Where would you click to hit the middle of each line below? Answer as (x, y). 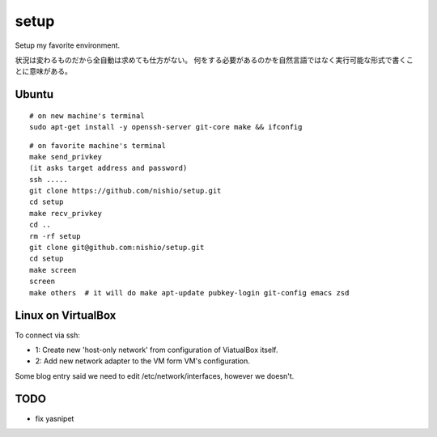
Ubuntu (34, 94)
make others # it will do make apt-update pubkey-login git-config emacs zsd (189, 293)
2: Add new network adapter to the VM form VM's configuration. (142, 361)
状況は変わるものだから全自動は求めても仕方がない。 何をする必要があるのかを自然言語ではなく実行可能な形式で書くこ (214, 60)
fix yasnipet (55, 418)
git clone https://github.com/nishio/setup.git (125, 191)
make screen (53, 270)
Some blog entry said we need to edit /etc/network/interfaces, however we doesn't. (155, 375)
